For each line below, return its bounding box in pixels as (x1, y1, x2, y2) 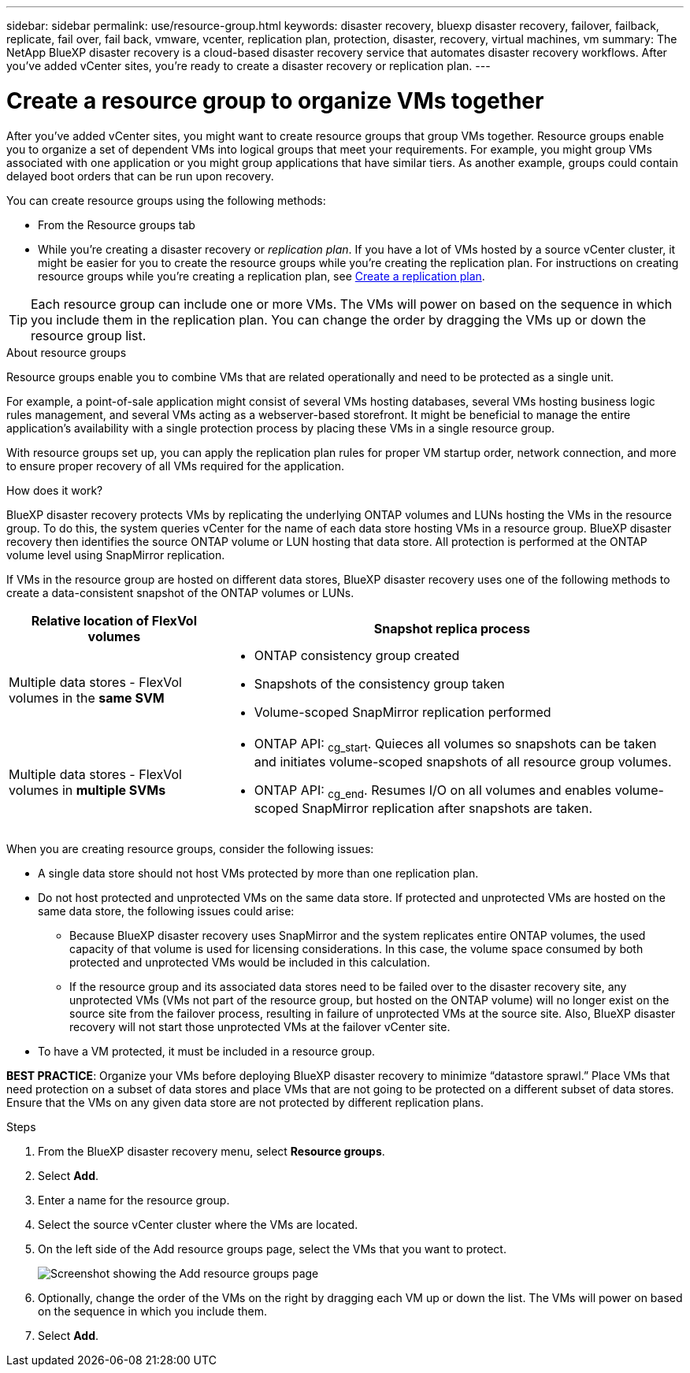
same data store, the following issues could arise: (38, 904, 295, 918)
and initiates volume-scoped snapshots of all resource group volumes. (254, 753, 672, 770)
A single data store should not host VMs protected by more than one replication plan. (38, 866, 479, 880)
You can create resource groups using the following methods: (6, 193, 326, 207)
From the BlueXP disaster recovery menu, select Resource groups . (38, 1144, 385, 1158)
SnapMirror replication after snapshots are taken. (302, 800, 592, 816)
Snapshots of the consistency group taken (254, 675, 505, 692)
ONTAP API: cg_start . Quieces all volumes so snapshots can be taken (254, 735, 657, 754)
